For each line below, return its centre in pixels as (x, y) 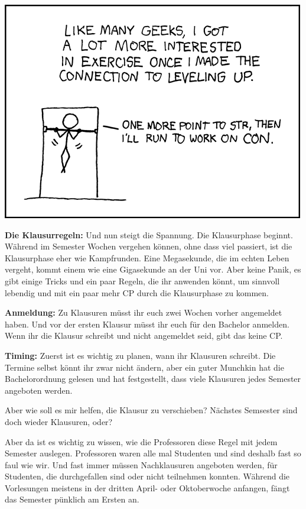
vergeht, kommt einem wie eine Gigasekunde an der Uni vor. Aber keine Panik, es (153, 269)
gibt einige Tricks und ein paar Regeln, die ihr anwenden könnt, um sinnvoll (142, 281)
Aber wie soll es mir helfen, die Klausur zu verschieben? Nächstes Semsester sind (151, 410)
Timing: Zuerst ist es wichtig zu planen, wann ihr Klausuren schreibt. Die (140, 355)
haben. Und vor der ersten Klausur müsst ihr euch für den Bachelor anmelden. (147, 324)
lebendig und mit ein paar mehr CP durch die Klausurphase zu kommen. (137, 292)
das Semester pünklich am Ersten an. (72, 499)
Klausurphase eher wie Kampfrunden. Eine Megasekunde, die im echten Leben (147, 257)
